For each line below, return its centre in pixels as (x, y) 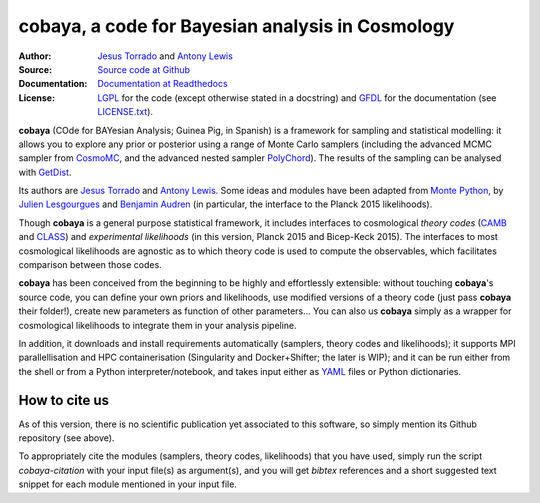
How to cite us (64, 400)
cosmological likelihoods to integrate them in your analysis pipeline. (157, 325)
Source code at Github (143, 69)
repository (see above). (66, 438)
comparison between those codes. (90, 265)
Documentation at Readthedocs (163, 84)
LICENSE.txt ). (125, 112)
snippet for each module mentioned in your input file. (127, 484)
